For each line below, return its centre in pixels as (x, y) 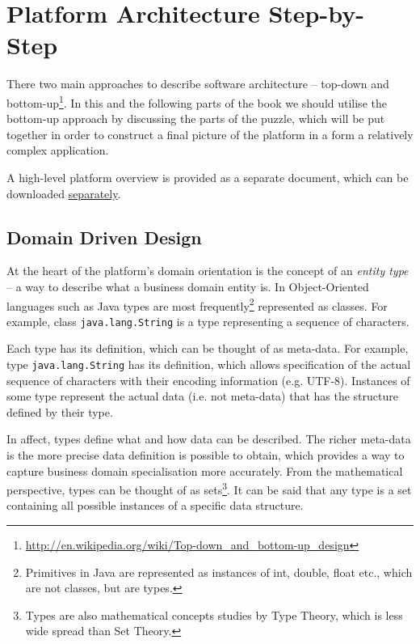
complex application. (58, 150)
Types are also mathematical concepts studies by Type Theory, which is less (214, 614)
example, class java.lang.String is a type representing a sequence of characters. (208, 321)
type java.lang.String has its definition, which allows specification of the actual (209, 364)
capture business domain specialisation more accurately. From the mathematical (205, 470)
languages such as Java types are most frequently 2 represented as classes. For (197, 304)
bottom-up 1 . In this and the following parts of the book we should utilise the (197, 101)
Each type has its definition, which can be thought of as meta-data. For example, (208, 348)
